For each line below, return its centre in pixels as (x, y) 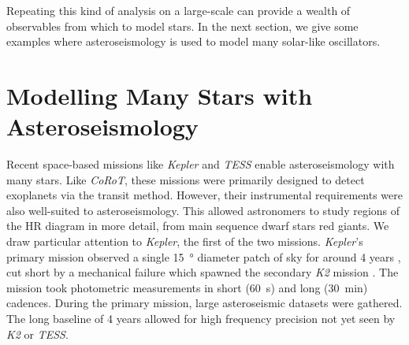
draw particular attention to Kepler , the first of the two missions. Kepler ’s (185, 241)
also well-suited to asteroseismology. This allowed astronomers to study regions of (203, 210)
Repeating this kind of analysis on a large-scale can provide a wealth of (178, 10)
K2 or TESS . (37, 334)
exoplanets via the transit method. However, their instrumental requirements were (205, 195)
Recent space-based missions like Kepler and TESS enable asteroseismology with (201, 164)
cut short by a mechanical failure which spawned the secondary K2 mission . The (203, 272)
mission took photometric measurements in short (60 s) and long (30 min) (187, 287)
